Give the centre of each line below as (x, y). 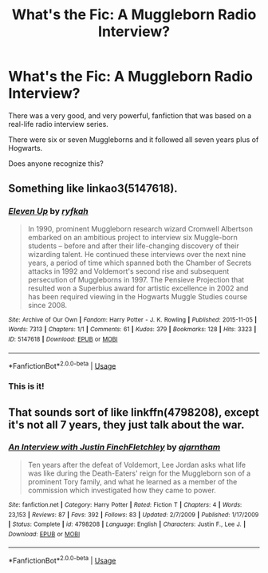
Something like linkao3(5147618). (93, 189)
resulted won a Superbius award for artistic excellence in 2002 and (138, 288)
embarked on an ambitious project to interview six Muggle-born (132, 237)
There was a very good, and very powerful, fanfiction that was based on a (130, 115)
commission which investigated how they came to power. (122, 490)
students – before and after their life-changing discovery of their (133, 246)
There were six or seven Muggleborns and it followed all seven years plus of (134, 139)
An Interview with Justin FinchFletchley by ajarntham (114, 447)
